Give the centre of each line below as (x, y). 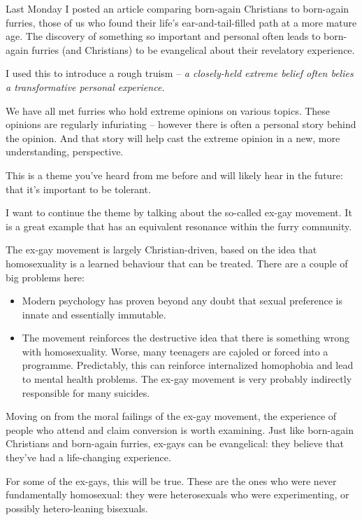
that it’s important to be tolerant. (78, 189)
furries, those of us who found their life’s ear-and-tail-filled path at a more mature (181, 22)
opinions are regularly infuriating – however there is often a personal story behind (181, 124)
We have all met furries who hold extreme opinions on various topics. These (168, 110)
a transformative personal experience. (85, 86)
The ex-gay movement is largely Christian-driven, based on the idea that (161, 250)
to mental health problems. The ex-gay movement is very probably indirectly (187, 379)
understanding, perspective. (65, 152)
